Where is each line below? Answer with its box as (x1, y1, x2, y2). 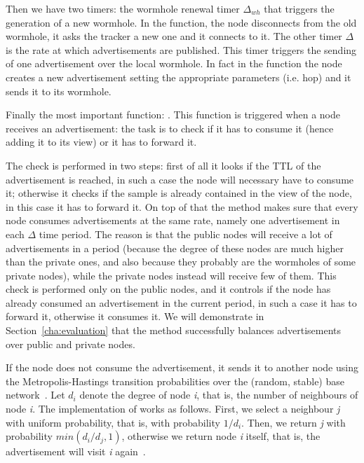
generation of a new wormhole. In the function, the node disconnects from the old (6, 15, 357, 29)
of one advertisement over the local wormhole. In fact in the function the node (6, 56, 342, 71)
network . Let (6, 387, 65, 402)
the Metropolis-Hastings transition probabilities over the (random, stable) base (6, 373, 344, 388)
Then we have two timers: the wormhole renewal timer (6, 1, 240, 15)
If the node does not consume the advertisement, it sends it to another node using (6, 360, 358, 375)
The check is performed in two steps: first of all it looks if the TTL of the (6, 158, 321, 172)
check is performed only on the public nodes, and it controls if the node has (6, 282, 331, 296)
